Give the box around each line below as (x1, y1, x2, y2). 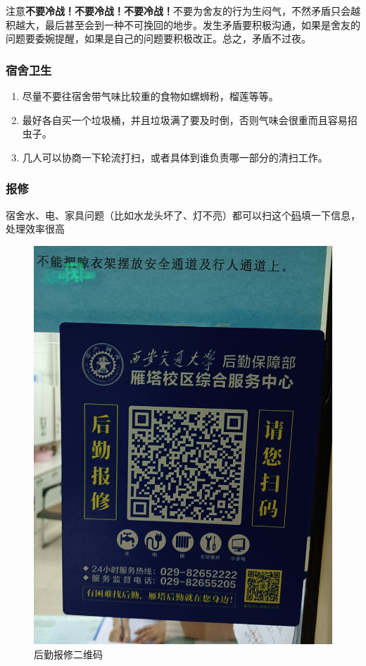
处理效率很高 (6, 221, 65, 236)
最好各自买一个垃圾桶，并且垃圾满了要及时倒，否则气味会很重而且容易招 (22, 112, 358, 127)
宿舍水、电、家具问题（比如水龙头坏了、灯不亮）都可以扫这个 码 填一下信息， (6, 207, 360, 222)
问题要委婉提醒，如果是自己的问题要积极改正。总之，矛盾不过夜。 (6, 31, 311, 46)
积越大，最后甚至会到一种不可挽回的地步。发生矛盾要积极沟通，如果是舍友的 (6, 17, 360, 32)
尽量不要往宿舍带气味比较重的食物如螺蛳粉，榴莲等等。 (22, 89, 279, 103)
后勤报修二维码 (34, 646, 103, 661)
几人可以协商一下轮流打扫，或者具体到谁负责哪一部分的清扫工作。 (22, 149, 328, 164)
